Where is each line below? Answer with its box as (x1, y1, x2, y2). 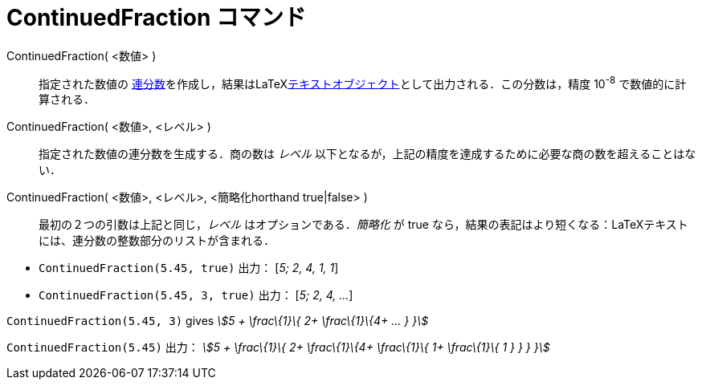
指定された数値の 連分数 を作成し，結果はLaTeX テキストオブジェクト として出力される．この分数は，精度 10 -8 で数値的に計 (39, 74, 687, 91)
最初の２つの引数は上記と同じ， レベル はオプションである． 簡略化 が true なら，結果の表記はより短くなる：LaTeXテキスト (39, 217, 688, 232)
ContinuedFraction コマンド (6, 4, 307, 31)
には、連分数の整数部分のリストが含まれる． (39, 234, 275, 248)
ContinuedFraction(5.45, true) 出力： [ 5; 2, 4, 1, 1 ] (39, 261, 339, 275)
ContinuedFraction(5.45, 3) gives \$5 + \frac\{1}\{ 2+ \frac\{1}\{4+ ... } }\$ (6, 314, 429, 328)
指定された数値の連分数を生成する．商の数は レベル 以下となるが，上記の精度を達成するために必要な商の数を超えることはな (39, 147, 696, 161)
